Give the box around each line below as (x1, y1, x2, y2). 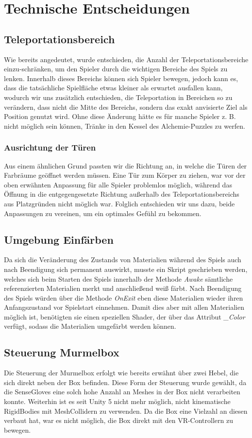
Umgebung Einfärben (4, 232, 114, 247)
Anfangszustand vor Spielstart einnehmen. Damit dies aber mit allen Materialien (4, 302, 244, 312)
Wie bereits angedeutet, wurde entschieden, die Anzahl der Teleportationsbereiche (4, 54, 249, 64)
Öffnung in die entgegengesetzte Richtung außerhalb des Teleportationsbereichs (4, 189, 239, 199)
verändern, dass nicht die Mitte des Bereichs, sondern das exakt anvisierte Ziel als (4, 101, 248, 112)
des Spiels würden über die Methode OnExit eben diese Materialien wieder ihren (4, 292, 243, 303)
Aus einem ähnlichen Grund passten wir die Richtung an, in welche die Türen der (4, 160, 247, 170)
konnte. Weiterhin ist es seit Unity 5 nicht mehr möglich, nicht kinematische (4, 396, 231, 406)
